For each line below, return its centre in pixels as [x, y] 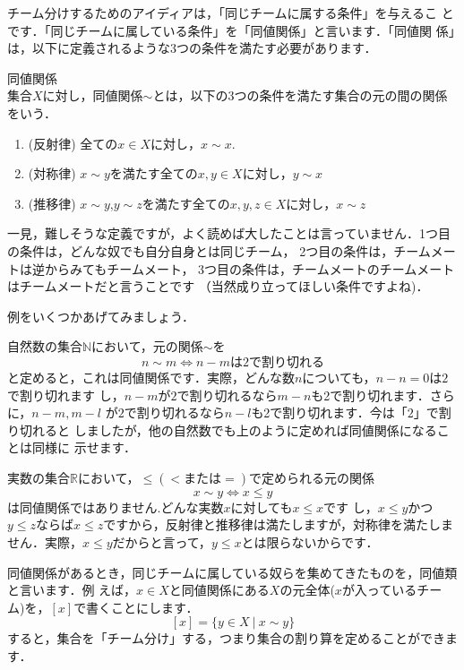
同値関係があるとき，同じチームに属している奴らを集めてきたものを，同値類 [232, 572]
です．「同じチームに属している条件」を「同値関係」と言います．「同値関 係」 [231, 30]
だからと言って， [162, 542]
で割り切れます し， [66, 395]
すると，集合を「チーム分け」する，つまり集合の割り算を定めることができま [233, 638]
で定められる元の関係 [312, 477]
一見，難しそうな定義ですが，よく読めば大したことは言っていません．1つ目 [229, 233]
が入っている [379, 590]
